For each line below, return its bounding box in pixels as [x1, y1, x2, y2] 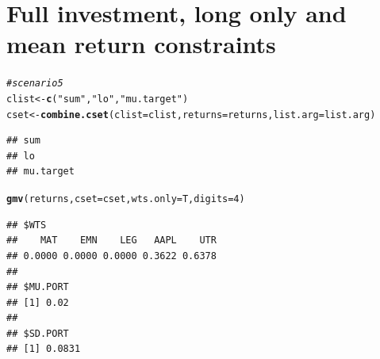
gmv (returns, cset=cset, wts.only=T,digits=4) [6, 193, 245, 205]
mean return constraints [6, 28, 276, 60]
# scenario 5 [6, 78, 63, 90]
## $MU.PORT [6, 281, 69, 293]
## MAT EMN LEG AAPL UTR [6, 235, 217, 246]
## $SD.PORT [6, 327, 69, 339]
